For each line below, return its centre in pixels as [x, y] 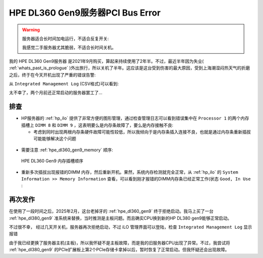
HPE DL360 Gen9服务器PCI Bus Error [85, 13]
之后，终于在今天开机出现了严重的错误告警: [52, 75]
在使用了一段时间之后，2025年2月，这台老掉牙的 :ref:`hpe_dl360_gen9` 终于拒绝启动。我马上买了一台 [111, 211]
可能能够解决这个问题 [55, 139]
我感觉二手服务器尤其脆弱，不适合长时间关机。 [69, 48]
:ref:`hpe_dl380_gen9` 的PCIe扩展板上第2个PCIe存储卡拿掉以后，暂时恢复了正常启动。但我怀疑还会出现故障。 [119, 250]
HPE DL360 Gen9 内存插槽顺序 [52, 161]
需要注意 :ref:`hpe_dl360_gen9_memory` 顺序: [67, 150]
